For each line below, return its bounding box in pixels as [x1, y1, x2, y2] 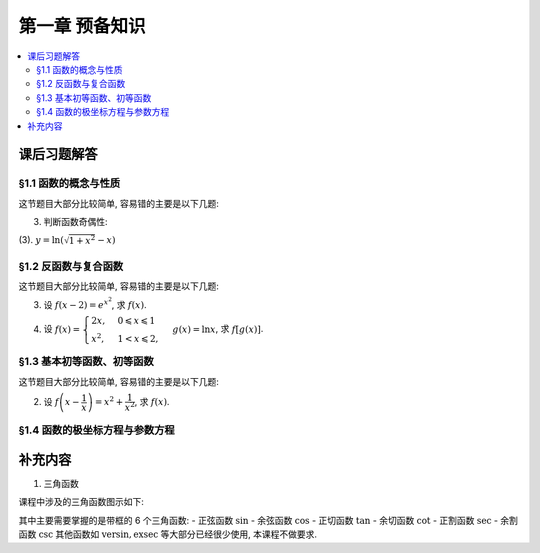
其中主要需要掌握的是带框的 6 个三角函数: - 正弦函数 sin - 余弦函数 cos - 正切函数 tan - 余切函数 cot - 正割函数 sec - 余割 [18, 514, 519, 526]
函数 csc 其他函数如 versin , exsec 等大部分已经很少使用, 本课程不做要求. [18, 528, 317, 540]
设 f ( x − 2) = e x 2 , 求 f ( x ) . [43, 296, 147, 311]
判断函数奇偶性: [43, 216, 109, 228]
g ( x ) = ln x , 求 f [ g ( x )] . [172, 323, 264, 335]
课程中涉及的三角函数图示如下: [18, 496, 145, 508]
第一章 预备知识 [18, 15, 146, 37]
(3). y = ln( [18, 234, 64, 246]
